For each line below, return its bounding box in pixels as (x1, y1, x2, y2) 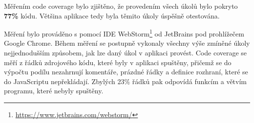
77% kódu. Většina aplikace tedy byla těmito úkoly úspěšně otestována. (4, 10, 220, 20)
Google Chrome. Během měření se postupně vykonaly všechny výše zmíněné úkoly (4, 38, 250, 48)
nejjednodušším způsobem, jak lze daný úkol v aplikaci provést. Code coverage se (4, 48, 247, 58)
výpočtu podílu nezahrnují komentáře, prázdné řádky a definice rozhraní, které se (4, 67, 248, 77)
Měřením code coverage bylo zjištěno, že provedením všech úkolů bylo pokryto (4, 1, 238, 11)
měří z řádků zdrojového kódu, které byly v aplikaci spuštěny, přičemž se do (4, 57, 232, 67)
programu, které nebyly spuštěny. (4, 86, 104, 96)
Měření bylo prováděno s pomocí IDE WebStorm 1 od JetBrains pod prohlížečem (4, 27, 244, 38)
